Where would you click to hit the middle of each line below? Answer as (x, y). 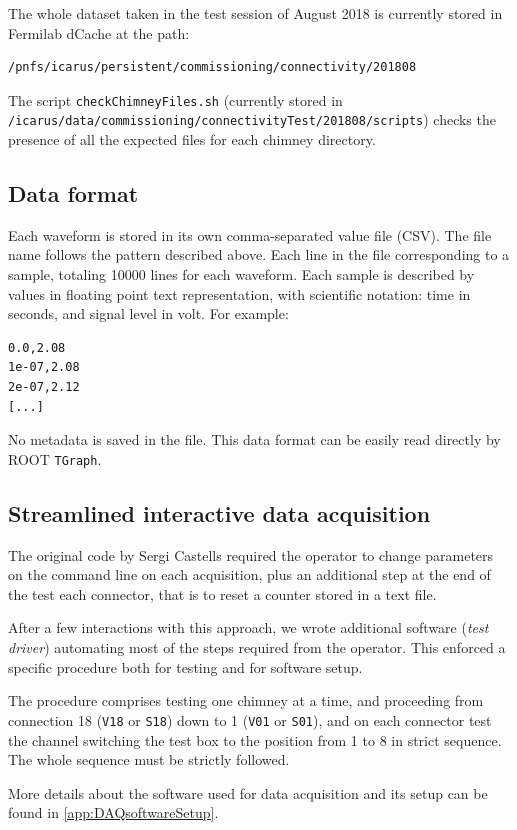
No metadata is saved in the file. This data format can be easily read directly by (254, 439)
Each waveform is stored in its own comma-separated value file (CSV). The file (250, 234)
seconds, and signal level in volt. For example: (148, 313)
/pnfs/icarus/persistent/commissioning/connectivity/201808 (212, 67)
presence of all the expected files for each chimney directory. (192, 139)
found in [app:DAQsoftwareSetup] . (113, 812)
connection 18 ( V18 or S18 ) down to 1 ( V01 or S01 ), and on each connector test (250, 719)
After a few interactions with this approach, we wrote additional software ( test (248, 627)
